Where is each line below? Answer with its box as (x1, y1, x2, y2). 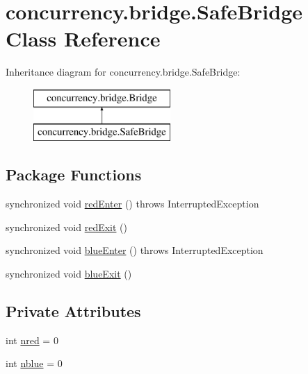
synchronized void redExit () (6, 219, 128, 234)
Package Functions (6, 164, 142, 185)
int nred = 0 (6, 332, 58, 347)
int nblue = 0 (6, 356, 63, 371)
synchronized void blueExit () (6, 266, 132, 281)
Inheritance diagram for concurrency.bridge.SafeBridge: (6, 65, 241, 79)
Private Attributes (6, 300, 141, 322)
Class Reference (6, 24, 161, 53)
